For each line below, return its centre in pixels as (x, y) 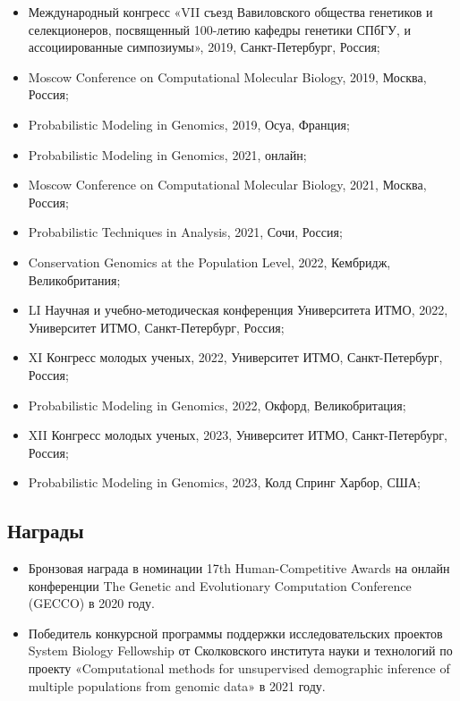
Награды (46, 531)
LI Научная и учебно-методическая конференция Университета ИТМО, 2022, (238, 310)
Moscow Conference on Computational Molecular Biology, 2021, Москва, (227, 185)
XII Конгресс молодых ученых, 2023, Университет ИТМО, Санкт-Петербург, (238, 435)
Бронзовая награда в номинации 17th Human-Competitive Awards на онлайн (239, 568)
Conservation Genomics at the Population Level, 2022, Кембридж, (209, 262)
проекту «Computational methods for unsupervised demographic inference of (239, 668)
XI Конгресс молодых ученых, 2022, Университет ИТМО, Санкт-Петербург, (235, 357)
